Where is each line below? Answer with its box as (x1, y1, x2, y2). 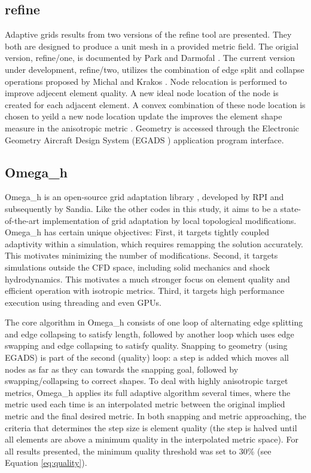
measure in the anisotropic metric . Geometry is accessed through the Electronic (5, 121, 300, 134)
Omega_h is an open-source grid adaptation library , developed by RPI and (5, 191, 284, 203)
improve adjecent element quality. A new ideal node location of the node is (5, 87, 279, 99)
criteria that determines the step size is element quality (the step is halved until (5, 421, 297, 434)
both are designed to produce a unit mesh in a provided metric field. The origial (5, 39, 299, 52)
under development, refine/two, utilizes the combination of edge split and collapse (5, 63, 304, 75)
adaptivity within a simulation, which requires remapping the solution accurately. (5, 237, 303, 250)
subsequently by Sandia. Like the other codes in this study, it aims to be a (5, 202, 278, 214)
